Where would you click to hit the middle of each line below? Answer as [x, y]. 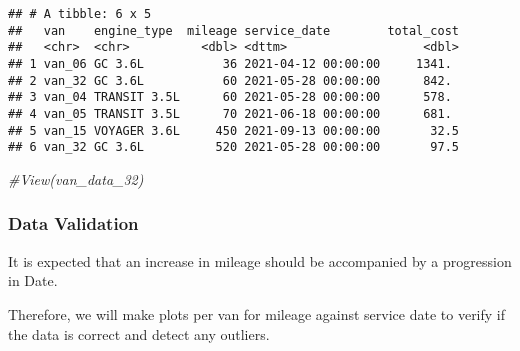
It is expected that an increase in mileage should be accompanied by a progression [260, 260]
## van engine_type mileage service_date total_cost [234, 30]
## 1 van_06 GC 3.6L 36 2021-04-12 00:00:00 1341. [230, 63]
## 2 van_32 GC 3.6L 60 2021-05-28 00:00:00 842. [230, 80]
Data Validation [73, 223]
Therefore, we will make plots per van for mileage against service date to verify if [257, 313]
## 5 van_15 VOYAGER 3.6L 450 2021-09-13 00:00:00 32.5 [234, 130]
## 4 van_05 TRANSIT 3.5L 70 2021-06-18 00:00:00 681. [230, 113]
